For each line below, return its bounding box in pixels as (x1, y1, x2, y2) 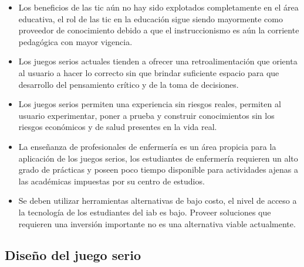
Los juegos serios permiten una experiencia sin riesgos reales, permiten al (18, 98, 281, 110)
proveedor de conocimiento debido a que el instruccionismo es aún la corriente (18, 24, 299, 36)
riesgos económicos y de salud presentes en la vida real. (18, 121, 217, 133)
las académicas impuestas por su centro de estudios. (18, 174, 205, 187)
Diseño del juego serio (5, 246, 141, 264)
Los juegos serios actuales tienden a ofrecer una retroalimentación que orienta (18, 55, 298, 67)
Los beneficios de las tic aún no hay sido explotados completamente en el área (18, 1, 299, 13)
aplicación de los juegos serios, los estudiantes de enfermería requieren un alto (18, 152, 298, 164)
